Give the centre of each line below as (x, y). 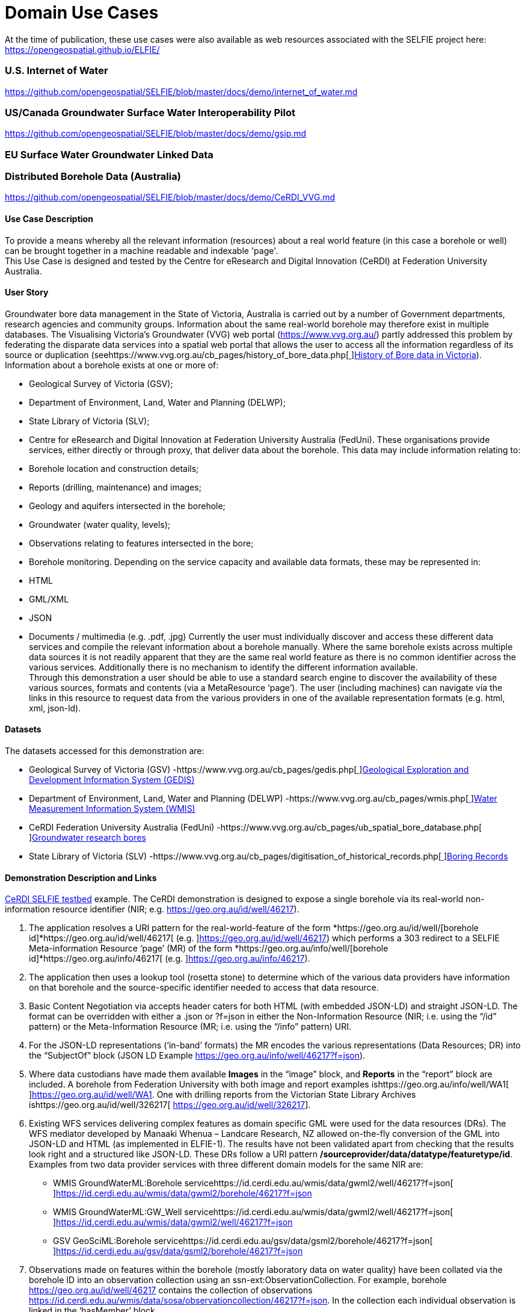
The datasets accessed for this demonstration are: (105, 751)
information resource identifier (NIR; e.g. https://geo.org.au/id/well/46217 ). (152, 909)
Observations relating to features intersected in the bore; (141, 543)
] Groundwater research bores (87, 838)
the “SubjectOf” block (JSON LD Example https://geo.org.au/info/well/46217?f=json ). (197, 1056)
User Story (27, 292)
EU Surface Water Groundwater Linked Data (109, 154)
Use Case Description (49, 218)
